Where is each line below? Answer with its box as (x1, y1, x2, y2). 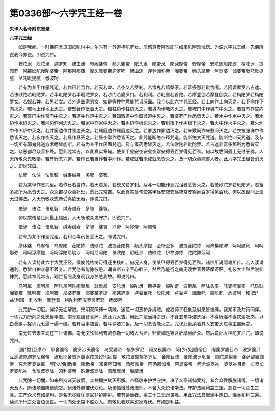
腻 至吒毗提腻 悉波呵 (9, 74, 59, 81)
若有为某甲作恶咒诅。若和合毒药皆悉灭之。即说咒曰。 (18, 233, 130, 239)
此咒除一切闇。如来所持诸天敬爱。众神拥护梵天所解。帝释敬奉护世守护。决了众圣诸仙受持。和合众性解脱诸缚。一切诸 (18, 377, 264, 383)
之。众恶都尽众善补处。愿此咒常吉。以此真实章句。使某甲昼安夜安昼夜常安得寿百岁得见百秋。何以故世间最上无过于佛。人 (9, 148, 264, 155)
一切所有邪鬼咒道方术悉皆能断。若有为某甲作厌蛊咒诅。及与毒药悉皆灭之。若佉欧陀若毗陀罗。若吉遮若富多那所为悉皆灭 (9, 141, 259, 147)
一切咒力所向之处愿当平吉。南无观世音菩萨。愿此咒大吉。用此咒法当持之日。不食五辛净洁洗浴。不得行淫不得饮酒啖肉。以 (9, 314, 264, 320)
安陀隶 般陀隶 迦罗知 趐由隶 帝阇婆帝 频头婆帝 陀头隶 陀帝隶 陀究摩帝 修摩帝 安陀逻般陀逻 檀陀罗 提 (18, 61, 264, 67)
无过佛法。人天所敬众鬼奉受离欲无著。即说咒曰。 (9, 196, 112, 202)
